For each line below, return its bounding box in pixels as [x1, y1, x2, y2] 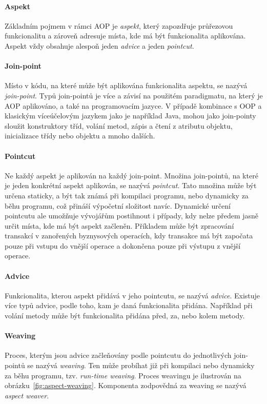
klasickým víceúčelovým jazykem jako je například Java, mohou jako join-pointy [5, 110, 256, 121]
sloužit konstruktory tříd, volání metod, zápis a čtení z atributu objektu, [5, 120, 233, 131]
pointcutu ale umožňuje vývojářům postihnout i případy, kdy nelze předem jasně [5, 210, 259, 221]
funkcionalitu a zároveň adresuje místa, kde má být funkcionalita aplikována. [5, 30, 246, 41]
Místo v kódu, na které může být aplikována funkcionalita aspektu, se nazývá [5, 80, 248, 91]
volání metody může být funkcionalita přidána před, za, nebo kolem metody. [5, 310, 245, 321]
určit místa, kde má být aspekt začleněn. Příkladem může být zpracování [5, 220, 234, 231]
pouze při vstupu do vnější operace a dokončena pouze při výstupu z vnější [5, 240, 241, 251]
